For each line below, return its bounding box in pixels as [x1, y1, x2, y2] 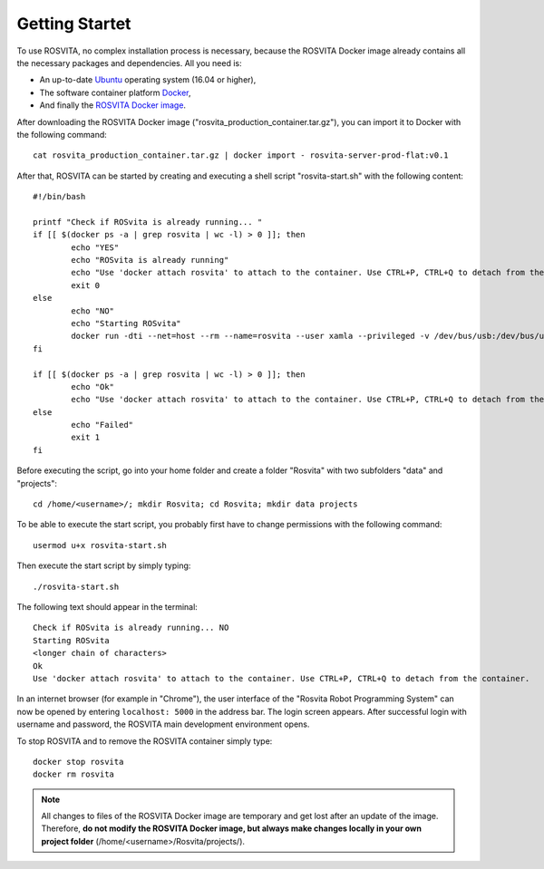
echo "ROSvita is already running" [71, 255, 229, 266]
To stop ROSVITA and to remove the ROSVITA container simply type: [16, 735, 273, 747]
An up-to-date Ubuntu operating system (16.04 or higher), [39, 74, 257, 85]
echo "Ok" [71, 381, 115, 391]
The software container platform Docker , [39, 87, 191, 98]
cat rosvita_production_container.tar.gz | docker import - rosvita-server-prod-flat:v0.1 [33, 150, 449, 160]
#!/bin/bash [33, 191, 86, 202]
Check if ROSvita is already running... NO [33, 623, 229, 633]
